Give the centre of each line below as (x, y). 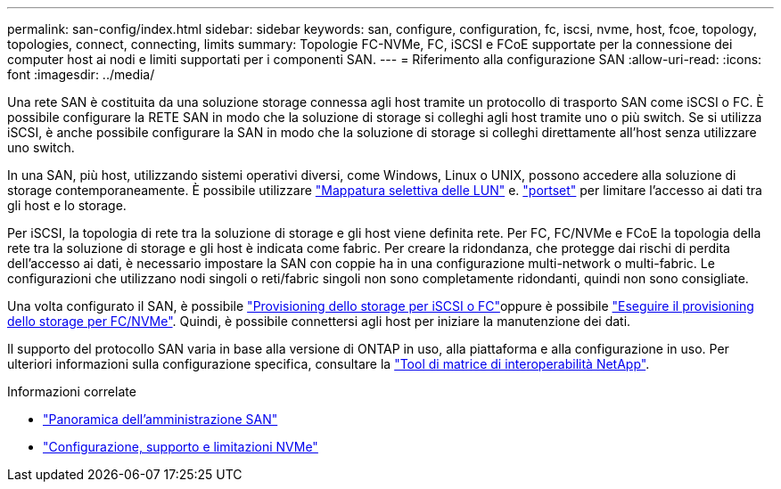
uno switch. (41, 147)
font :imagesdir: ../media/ (81, 74)
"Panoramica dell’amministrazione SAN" (160, 419)
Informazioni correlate (72, 391)
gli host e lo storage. (67, 205)
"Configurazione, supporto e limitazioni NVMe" (181, 447)
